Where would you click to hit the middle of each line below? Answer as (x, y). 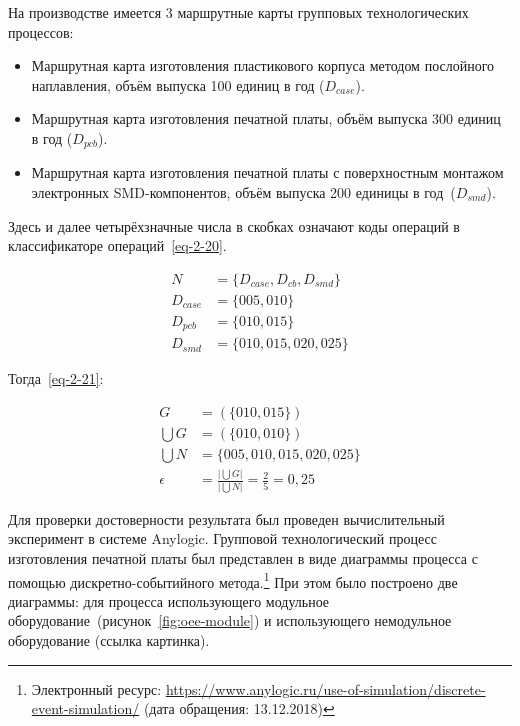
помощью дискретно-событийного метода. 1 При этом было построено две (233, 580)
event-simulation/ (85, 708)
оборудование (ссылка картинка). (109, 639)
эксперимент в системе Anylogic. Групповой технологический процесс (222, 538)
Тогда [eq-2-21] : (56, 378)
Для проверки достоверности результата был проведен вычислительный (226, 518)
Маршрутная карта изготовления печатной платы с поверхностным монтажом (267, 172)
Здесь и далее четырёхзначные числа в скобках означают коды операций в (234, 225)
